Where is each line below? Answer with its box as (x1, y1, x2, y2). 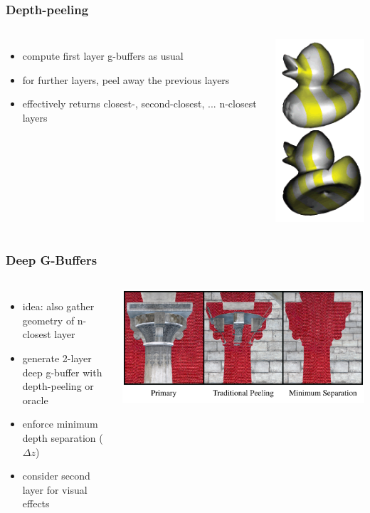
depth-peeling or (22, 379, 94, 393)
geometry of (22, 312, 75, 327)
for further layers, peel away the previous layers (22, 72, 230, 87)
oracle (22, 392, 48, 407)
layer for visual (22, 482, 88, 497)
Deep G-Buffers (6, 250, 97, 268)
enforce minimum (22, 416, 98, 431)
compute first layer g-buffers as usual (22, 48, 184, 63)
